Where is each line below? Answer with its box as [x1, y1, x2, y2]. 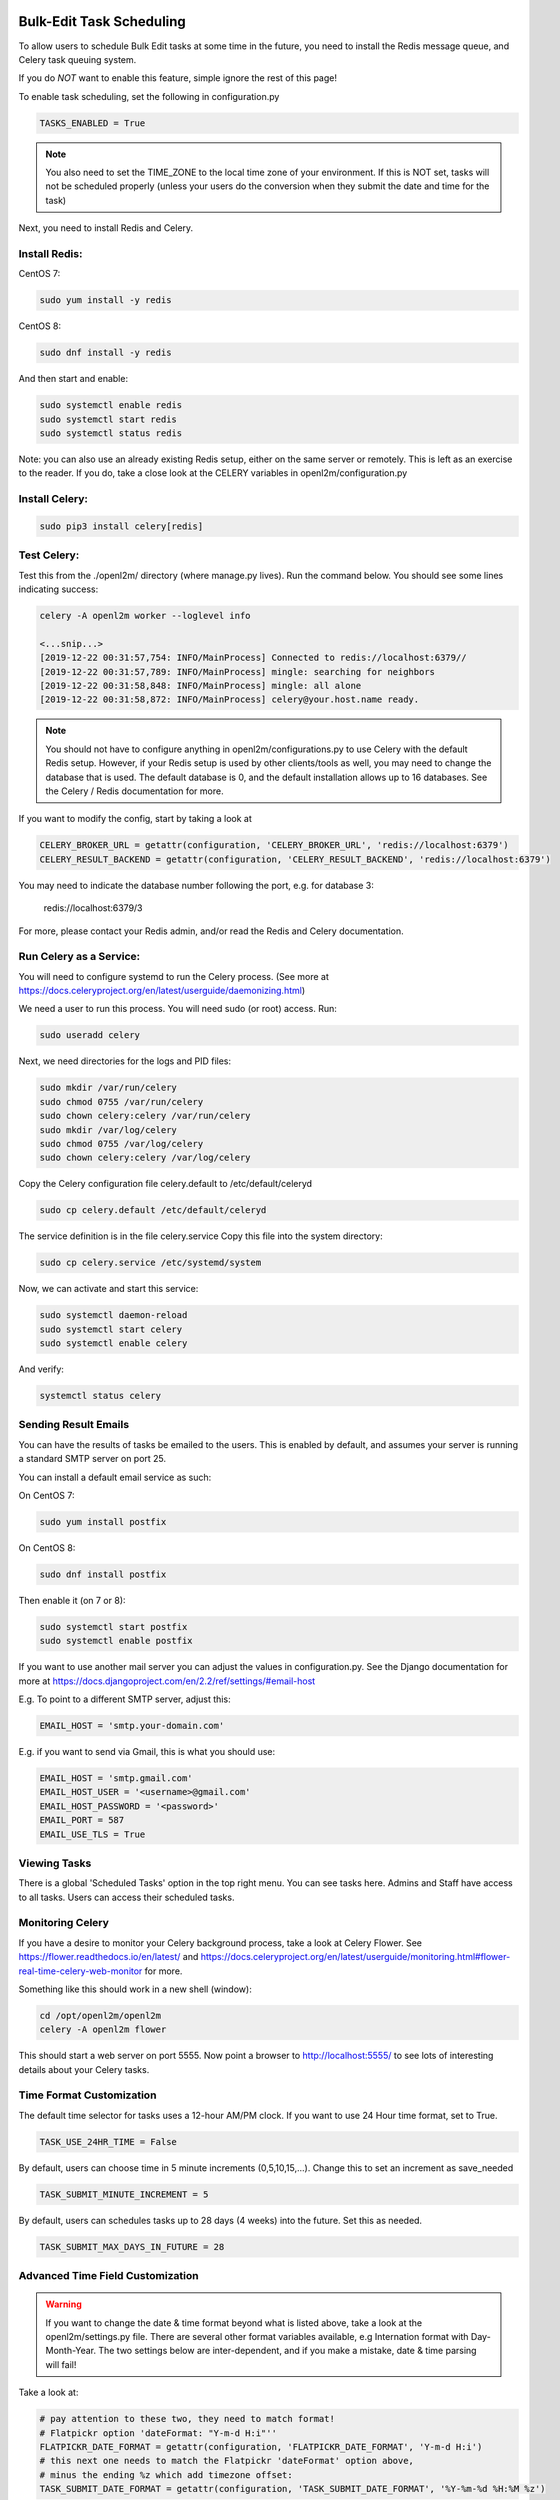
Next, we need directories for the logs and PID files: [18, 1055, 232, 1067]
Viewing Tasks [18, 1856, 92, 1870]
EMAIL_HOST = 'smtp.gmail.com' [39, 1772, 194, 1784]
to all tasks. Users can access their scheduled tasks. [18, 1891, 235, 1903]
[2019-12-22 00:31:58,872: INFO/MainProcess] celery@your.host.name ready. [39, 694, 420, 705]
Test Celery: [18, 548, 80, 562]
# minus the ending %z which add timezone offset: [39, 2469, 294, 2480]
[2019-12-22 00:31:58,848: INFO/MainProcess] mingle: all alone [39, 680, 362, 692]
